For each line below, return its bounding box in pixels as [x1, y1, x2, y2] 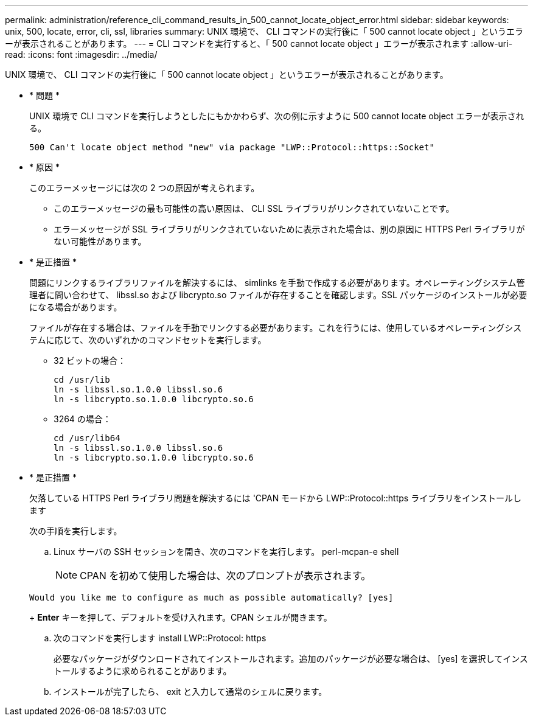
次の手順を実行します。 [29, 526, 122, 536]
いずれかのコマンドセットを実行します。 [105, 335, 266, 345]
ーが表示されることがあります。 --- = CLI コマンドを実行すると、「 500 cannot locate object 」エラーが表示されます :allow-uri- [5, 38, 513, 49]
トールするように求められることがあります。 [54, 666, 232, 676]
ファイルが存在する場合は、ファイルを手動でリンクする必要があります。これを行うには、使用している [29, 322, 437, 333]
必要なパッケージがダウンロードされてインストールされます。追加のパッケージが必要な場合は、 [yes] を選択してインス [54, 653, 528, 664]
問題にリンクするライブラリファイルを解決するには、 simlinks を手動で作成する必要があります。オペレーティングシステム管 [29, 277, 525, 288]
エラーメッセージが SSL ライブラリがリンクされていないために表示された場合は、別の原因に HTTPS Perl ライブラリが [54, 224, 525, 234]
